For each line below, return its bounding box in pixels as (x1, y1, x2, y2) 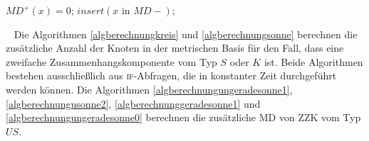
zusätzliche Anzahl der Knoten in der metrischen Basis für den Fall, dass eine (6, 40, 344, 55)
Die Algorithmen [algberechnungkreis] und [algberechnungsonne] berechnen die (14, 26, 358, 41)
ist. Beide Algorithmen (264, 54, 363, 69)
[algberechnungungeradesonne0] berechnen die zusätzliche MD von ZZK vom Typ (6, 110, 361, 125)
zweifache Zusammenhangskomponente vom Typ (6, 54, 217, 69)
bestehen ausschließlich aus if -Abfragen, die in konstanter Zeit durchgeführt (6, 68, 337, 83)
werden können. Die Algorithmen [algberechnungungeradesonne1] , (6, 81, 293, 96)
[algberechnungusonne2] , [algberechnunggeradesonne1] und (6, 96, 261, 111)
